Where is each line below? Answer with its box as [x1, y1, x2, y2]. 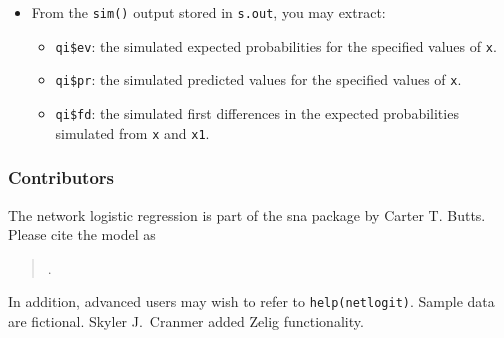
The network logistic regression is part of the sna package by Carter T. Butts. [8, 204, 486, 225]
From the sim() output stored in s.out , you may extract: [31, 2, 386, 22]
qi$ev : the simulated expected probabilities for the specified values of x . [55, 35, 497, 56]
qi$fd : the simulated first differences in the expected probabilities [55, 102, 459, 123]
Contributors [8, 165, 115, 190]
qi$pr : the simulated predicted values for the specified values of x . [55, 69, 462, 90]
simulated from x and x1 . [55, 122, 210, 143]
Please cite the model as [8, 224, 156, 245]
